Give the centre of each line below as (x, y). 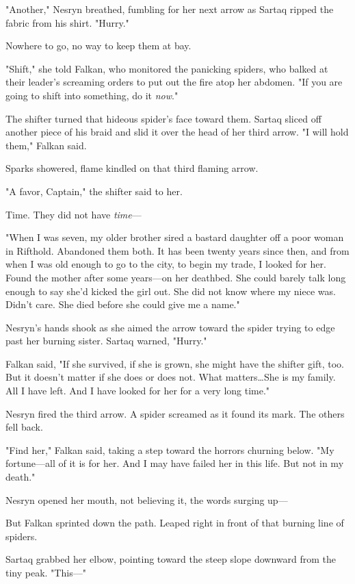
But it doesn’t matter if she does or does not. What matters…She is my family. (171, 377)
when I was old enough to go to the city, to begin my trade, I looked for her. (166, 264)
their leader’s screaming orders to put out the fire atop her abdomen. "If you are (174, 82)
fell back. (24, 427)
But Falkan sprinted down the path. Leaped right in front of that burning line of (175, 523)
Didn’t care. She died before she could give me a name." (123, 304)
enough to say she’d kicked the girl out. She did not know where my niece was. (171, 291)
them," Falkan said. (46, 145)
